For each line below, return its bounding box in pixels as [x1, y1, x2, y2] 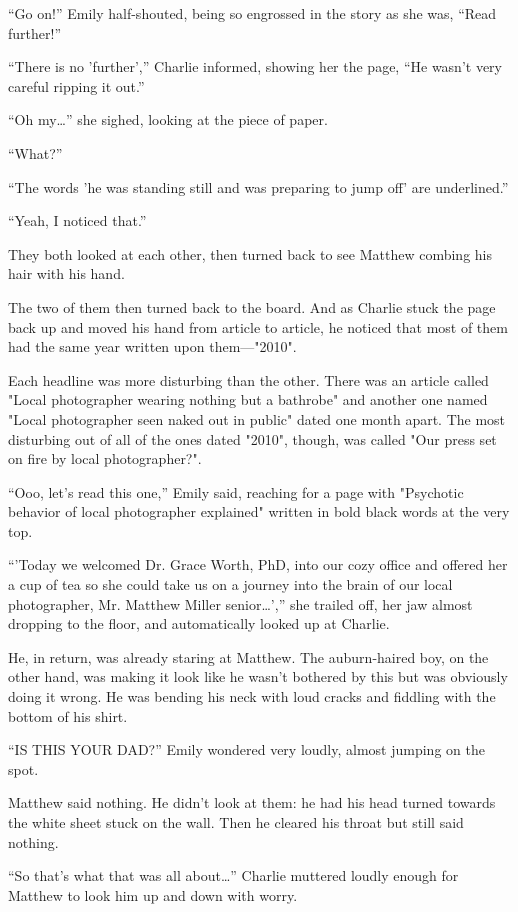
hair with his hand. [8, 263, 125, 284]
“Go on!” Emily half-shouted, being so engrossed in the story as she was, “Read [8, 3, 497, 23]
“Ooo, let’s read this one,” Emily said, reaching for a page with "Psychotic [8, 481, 464, 502]
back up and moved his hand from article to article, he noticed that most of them [8, 316, 508, 337]
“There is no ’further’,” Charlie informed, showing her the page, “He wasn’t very [8, 56, 503, 77]
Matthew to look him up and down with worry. [8, 884, 298, 905]
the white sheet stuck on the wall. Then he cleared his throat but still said [8, 812, 464, 832]
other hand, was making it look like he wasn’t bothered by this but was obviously [8, 666, 508, 687]
